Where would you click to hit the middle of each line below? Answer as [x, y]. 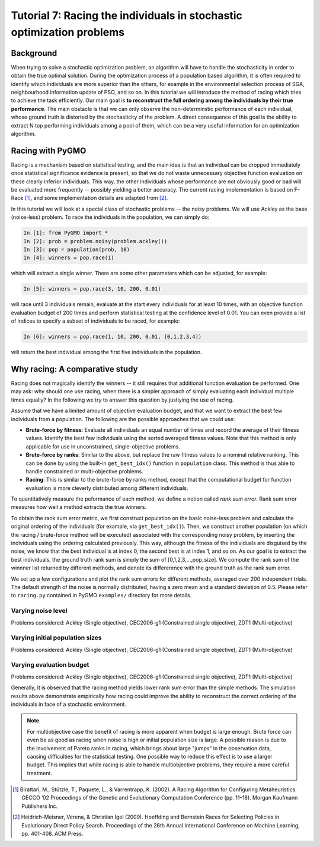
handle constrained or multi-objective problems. [84, 471]
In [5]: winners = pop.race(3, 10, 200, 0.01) [92, 289]
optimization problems [68, 32]
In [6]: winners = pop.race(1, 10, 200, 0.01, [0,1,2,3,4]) [113, 337]
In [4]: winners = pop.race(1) [69, 258]
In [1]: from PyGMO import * [66, 233]
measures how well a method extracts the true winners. [79, 507]
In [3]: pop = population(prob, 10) [77, 249]
